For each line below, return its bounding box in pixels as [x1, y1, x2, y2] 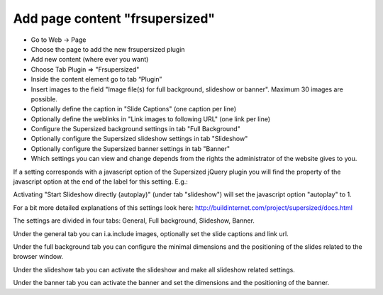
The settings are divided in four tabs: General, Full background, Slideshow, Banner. [13, 216, 255, 225]
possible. [30, 94, 58, 103]
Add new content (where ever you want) [30, 55, 149, 64]
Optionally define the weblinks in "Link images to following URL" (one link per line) [30, 114, 271, 123]
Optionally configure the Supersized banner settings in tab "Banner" [30, 144, 231, 152]
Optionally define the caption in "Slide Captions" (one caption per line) [30, 105, 237, 113]
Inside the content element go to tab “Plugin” [30, 75, 162, 84]
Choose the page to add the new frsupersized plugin [30, 45, 185, 53]
